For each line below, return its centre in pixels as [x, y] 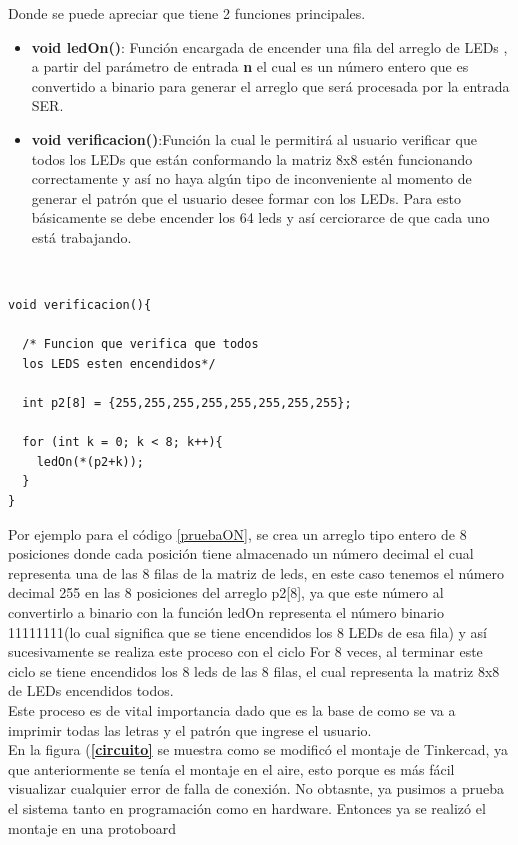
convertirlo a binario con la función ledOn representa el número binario [226, 612]
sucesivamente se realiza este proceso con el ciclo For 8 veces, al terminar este [245, 651]
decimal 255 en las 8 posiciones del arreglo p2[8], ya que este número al [226, 592]
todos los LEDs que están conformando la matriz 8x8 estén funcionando [252, 158]
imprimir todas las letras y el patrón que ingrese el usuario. [190, 729]
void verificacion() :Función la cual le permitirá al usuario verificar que [254, 138]
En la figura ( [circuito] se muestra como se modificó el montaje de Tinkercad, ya [258, 749]
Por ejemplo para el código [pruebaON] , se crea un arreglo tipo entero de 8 [237, 533]
